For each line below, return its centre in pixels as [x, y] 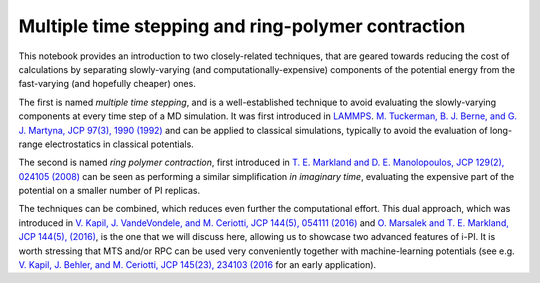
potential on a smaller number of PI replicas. [109, 191]
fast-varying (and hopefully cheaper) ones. [107, 84]
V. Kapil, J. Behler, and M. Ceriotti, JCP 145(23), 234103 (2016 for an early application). [197, 265]
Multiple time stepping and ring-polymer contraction [242, 26]
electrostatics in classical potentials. [119, 144]
